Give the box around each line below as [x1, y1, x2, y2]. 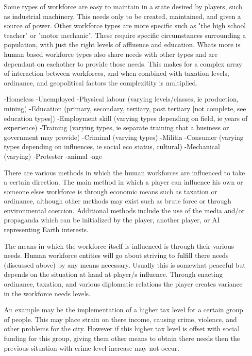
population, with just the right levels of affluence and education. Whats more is [4, 39, 240, 50]
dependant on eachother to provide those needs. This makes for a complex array [4, 58, 242, 68]
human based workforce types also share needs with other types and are [4, 49, 218, 59]
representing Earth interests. [4, 224, 89, 235]
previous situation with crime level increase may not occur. [4, 342, 180, 353]
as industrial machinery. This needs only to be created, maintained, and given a [4, 11, 241, 21]
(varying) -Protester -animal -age [4, 151, 102, 161]
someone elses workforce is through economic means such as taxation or [4, 186, 217, 196]
